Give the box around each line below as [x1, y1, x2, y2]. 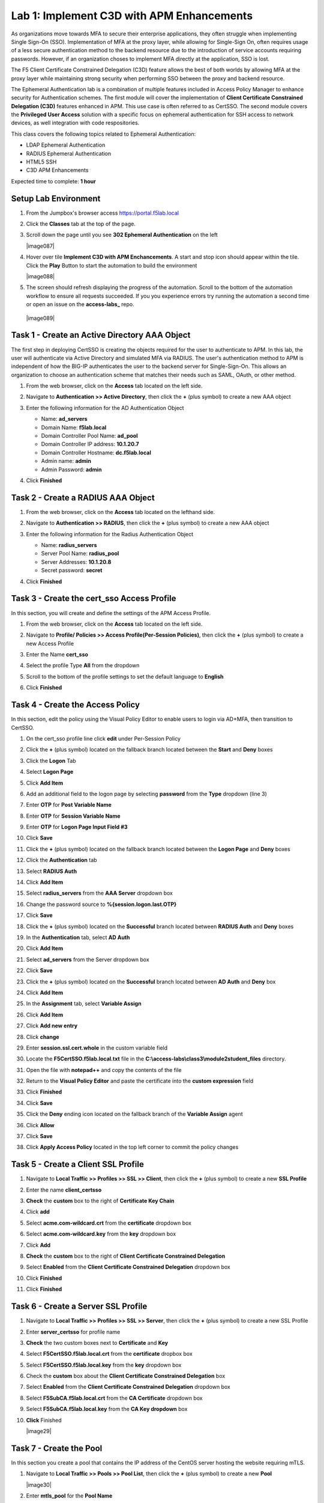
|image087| [26, 242, 55, 249]
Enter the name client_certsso [26, 1186, 102, 1193]
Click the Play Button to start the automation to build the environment [26, 262, 197, 269]
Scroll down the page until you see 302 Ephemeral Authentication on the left [26, 231, 218, 239]
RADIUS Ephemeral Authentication [26, 150, 112, 157]
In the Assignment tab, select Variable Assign [26, 1000, 142, 1007]
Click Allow [26, 1121, 55, 1128]
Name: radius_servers [41, 542, 97, 549]
